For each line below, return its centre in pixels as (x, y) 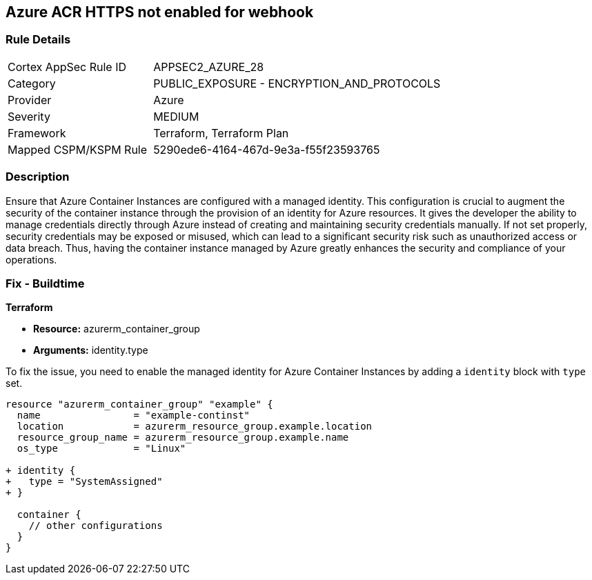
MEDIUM (176, 116)
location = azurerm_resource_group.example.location (195, 427)
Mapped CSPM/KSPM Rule (78, 149)
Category (32, 83)
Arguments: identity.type (91, 350)
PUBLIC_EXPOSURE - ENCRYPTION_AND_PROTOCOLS (297, 83)
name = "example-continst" (134, 416)
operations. (31, 259)
